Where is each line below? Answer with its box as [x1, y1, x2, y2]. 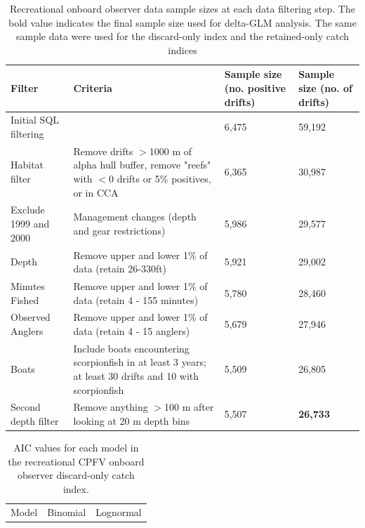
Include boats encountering [73, 341, 190, 355]
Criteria [73, 80, 112, 95]
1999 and [11, 216, 50, 231]
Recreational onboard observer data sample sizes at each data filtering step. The [10, 1, 355, 15]
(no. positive [224, 80, 286, 95]
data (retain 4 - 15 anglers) [73, 323, 190, 338]
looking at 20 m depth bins [73, 414, 190, 428]
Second [11, 400, 41, 414]
